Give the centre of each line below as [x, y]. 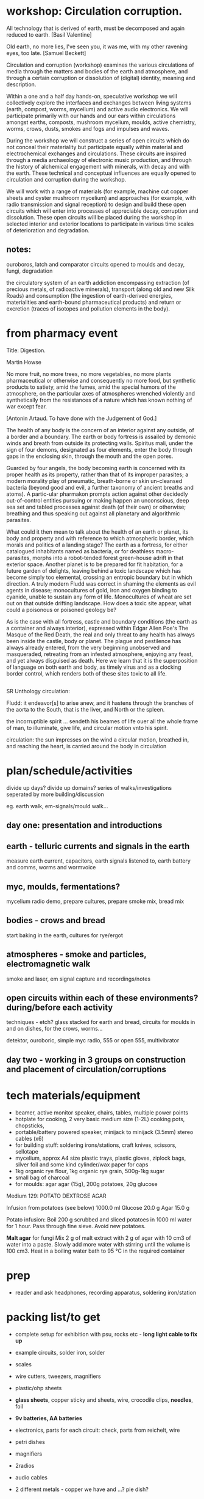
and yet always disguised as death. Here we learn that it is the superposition [102, 660]
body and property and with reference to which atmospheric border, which [100, 538]
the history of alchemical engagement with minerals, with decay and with [98, 166]
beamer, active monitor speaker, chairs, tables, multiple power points [102, 1112]
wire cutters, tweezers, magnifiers [58, 1376]
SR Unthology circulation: [38, 691]
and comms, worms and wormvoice [51, 867]
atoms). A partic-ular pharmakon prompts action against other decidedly [97, 494]
